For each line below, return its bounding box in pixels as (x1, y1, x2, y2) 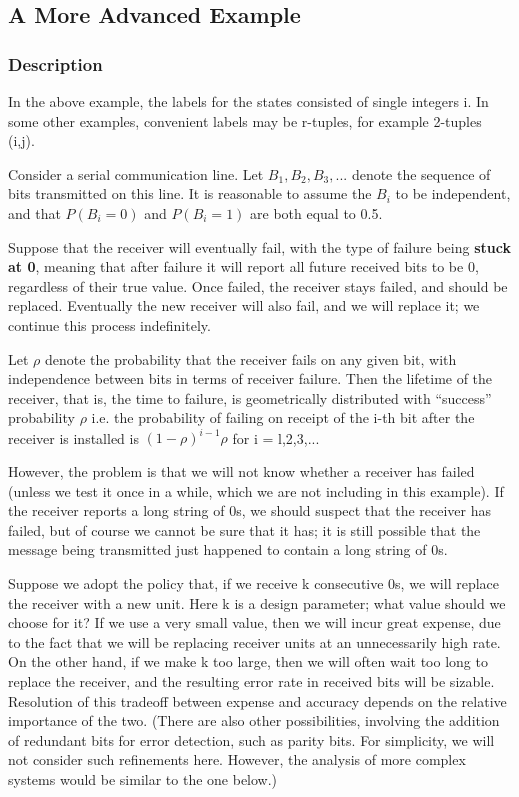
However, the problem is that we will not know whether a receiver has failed (8, 461, 475, 481)
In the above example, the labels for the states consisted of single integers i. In (8, 91, 489, 111)
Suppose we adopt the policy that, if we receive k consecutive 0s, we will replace (8, 572, 500, 593)
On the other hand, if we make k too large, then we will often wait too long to (8, 651, 488, 672)
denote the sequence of (351, 163, 491, 184)
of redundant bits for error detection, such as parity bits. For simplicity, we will (8, 729, 495, 750)
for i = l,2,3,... (232, 427, 320, 448)
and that (8, 202, 61, 223)
